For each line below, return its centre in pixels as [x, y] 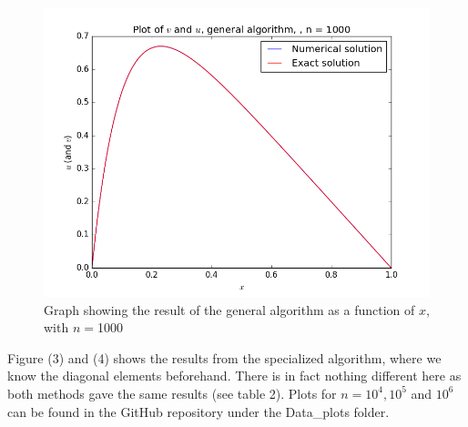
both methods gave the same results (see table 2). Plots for [172, 393]
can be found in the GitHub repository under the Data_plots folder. [198, 411]
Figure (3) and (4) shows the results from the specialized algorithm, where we [224, 357]
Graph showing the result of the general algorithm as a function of [229, 309]
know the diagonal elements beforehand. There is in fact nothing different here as [234, 376]
